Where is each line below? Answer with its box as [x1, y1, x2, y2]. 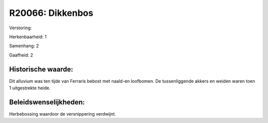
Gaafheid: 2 [9, 52, 33, 58]
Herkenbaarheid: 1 [9, 34, 47, 40]
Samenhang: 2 [9, 43, 39, 49]
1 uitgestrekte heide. [9, 85, 51, 91]
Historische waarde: [9, 65, 73, 73]
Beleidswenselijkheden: [9, 98, 85, 106]
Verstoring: [9, 25, 32, 31]
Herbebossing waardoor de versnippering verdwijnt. [9, 111, 116, 117]
